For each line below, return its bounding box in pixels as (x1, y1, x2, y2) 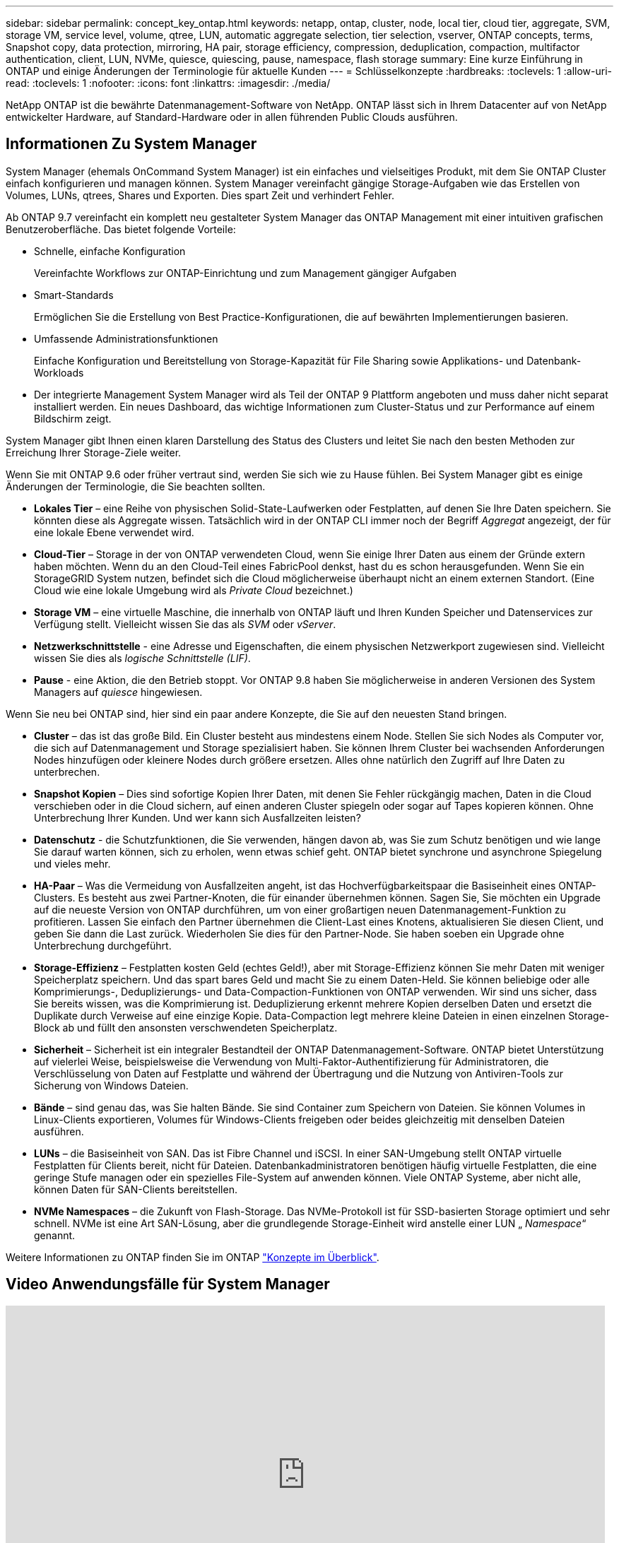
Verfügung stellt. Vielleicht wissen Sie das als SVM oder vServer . (34, 617, 336, 630)
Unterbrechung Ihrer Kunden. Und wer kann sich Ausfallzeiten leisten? (34, 811, 361, 824)
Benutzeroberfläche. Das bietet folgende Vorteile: (6, 223, 236, 235)
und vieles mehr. (34, 857, 111, 870)
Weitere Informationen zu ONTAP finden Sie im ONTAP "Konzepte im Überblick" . (6, 1251, 379, 1263)
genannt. (34, 1229, 76, 1241)
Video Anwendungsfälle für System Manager (6, 1275, 330, 1294)
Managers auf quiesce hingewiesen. (34, 685, 203, 698)
